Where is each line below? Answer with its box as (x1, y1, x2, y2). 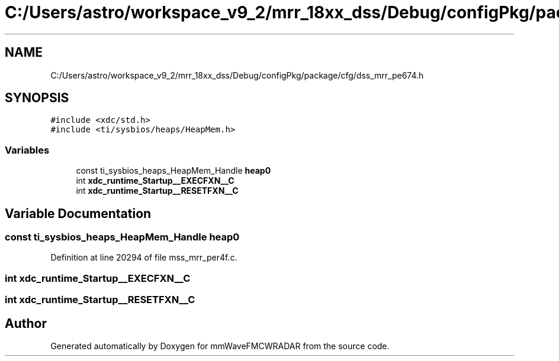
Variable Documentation (5, 206, 152, 221)
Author (5, 316, 47, 331)
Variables (5, 144, 50, 156)
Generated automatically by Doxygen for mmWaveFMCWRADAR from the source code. (50, 341, 390, 351)
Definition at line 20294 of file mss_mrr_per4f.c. (50, 252, 237, 263)
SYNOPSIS (5, 90, 69, 106)
